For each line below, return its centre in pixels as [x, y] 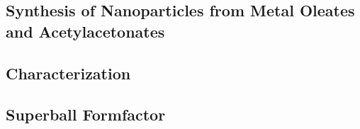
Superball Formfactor [86, 114]
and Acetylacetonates [85, 31]
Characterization [68, 73]
